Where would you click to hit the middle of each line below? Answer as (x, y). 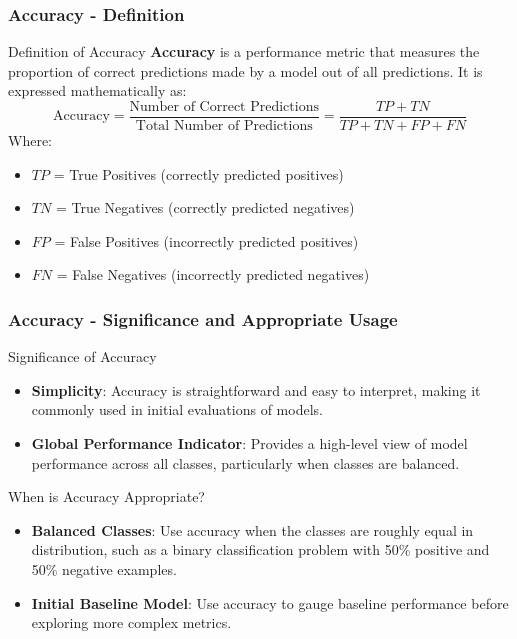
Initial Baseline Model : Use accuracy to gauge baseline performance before (270, 602)
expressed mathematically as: (97, 90)
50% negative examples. (104, 569)
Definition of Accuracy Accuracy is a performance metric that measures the (244, 51)
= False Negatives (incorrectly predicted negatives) (213, 274)
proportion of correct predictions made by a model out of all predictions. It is (245, 70)
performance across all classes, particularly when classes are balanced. (245, 462)
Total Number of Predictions (224, 126)
